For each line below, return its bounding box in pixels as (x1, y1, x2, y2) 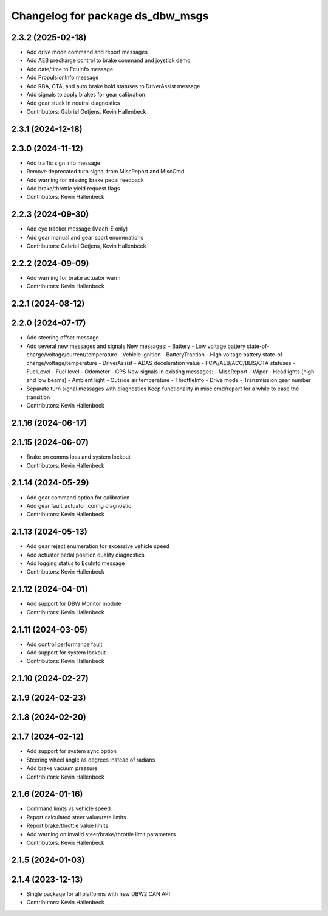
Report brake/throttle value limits (26, 822, 109, 830)
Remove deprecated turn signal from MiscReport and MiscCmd (26, 168, 185, 175)
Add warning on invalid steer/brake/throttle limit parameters (26, 830, 176, 838)
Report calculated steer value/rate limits (26, 813, 126, 821)
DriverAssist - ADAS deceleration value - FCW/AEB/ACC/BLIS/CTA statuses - (102, 359, 296, 367)
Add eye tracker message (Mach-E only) (26, 225, 128, 232)
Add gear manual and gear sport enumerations (26, 234, 144, 241)
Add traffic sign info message (26, 159, 100, 167)
